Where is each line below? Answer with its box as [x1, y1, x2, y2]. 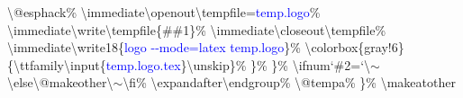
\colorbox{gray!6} [304, 38, 404, 57]
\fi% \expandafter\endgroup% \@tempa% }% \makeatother [123, 73, 456, 92]
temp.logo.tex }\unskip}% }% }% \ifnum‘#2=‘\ [105, 55, 371, 74]
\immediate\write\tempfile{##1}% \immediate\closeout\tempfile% [7, 20, 386, 39]
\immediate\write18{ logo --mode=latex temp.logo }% [7, 38, 301, 57]
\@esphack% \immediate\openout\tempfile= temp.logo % [7, 3, 321, 21]
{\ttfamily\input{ [7, 55, 106, 74]
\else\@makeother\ [7, 73, 113, 92]
